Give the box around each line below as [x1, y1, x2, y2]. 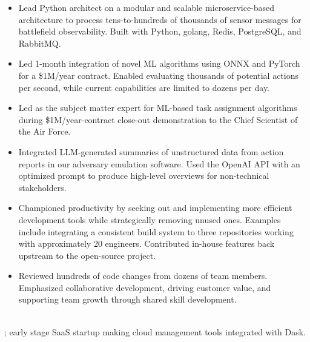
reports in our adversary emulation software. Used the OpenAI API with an [18, 157, 300, 170]
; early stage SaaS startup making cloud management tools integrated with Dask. [4, 325, 306, 338]
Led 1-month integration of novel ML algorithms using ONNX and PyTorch [18, 57, 300, 70]
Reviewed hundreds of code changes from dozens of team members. [18, 269, 268, 282]
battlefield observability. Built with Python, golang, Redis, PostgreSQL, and [18, 25, 302, 38]
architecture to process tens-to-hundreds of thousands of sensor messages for [18, 13, 302, 25]
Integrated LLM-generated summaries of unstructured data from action [18, 145, 284, 158]
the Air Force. [18, 125, 71, 138]
